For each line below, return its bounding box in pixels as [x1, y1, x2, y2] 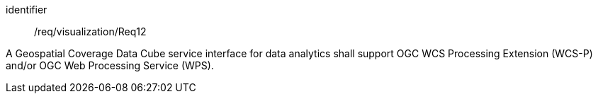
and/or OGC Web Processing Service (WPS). [6, 59, 214, 71]
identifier [6, 4, 47, 16]
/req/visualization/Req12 [34, 25, 147, 37]
